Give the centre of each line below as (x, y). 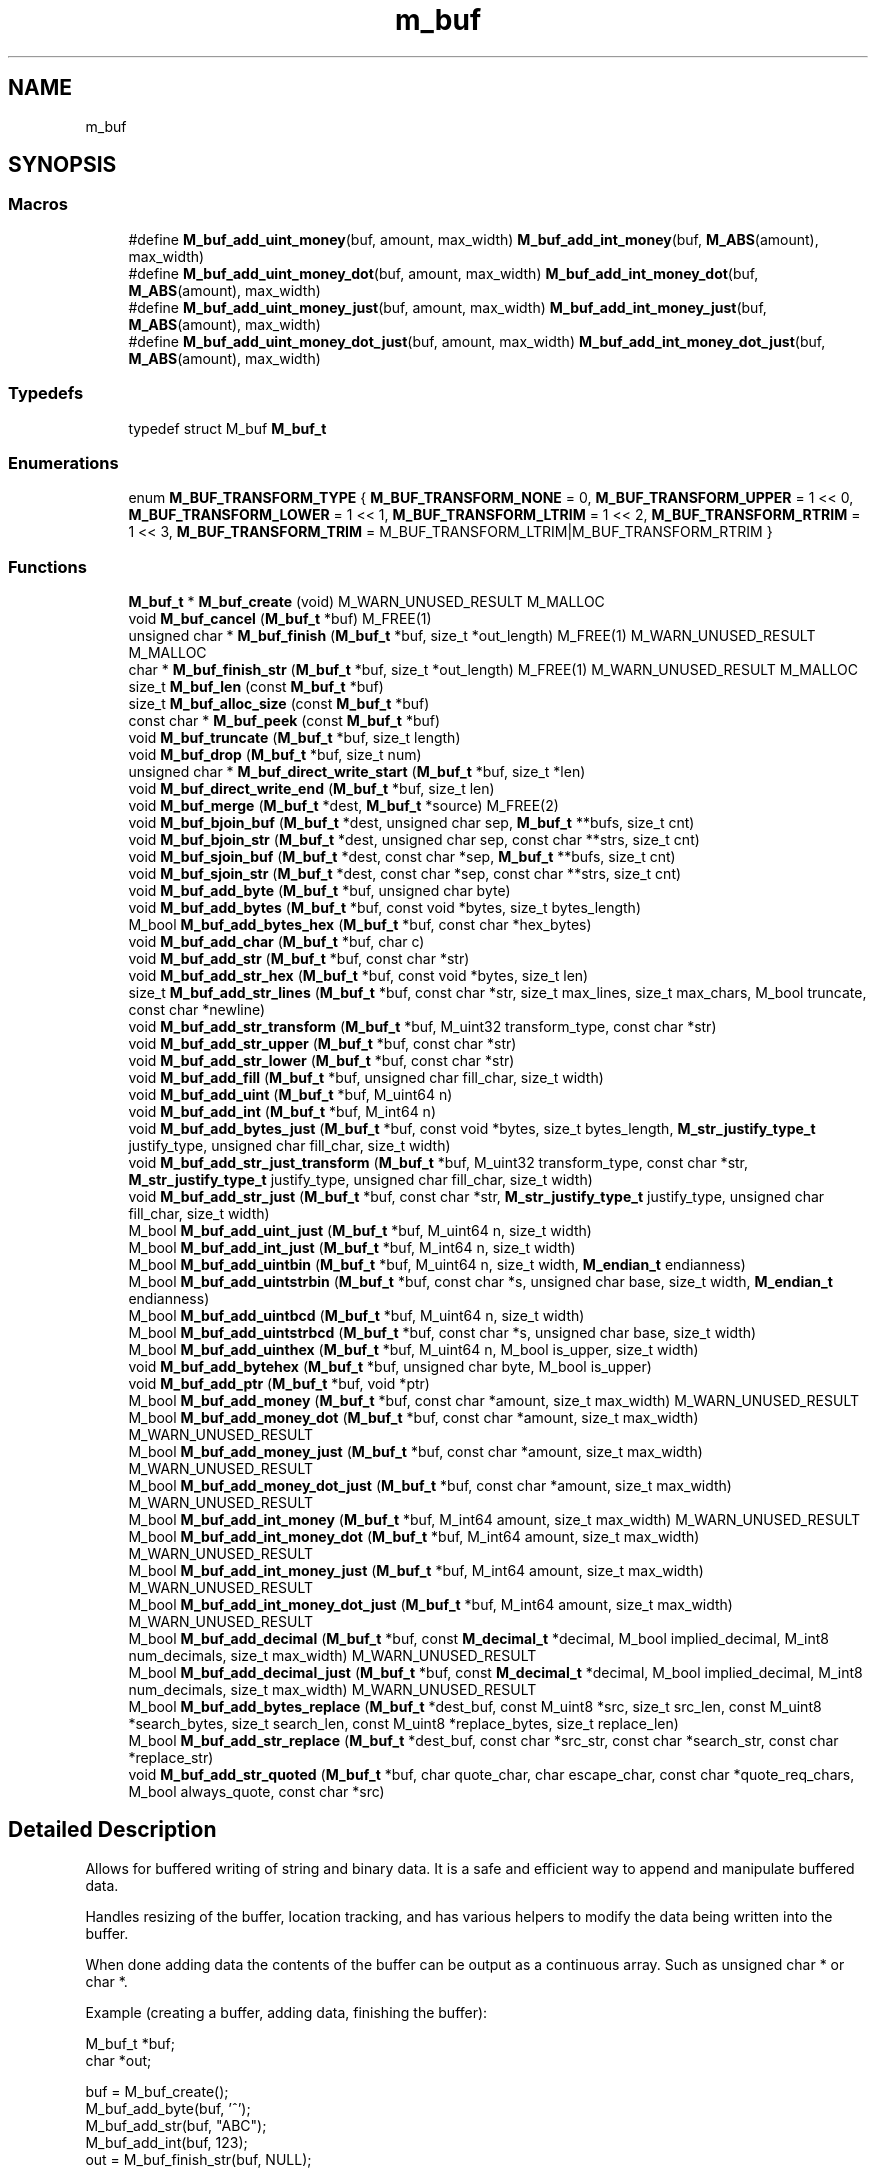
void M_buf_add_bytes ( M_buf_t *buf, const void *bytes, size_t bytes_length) (385, 908)
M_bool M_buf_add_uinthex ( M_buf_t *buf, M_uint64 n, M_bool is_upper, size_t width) (413, 1350)
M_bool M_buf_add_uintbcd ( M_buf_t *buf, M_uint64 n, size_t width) (356, 1316)
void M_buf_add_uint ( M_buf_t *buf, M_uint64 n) (290, 1095)
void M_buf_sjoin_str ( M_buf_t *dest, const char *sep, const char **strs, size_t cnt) (405, 874)
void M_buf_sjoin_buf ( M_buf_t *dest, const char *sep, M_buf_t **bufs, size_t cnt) (402, 857)
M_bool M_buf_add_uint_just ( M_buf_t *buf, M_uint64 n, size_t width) (360, 1231)
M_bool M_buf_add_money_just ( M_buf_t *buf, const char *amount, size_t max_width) (415, 1452)
